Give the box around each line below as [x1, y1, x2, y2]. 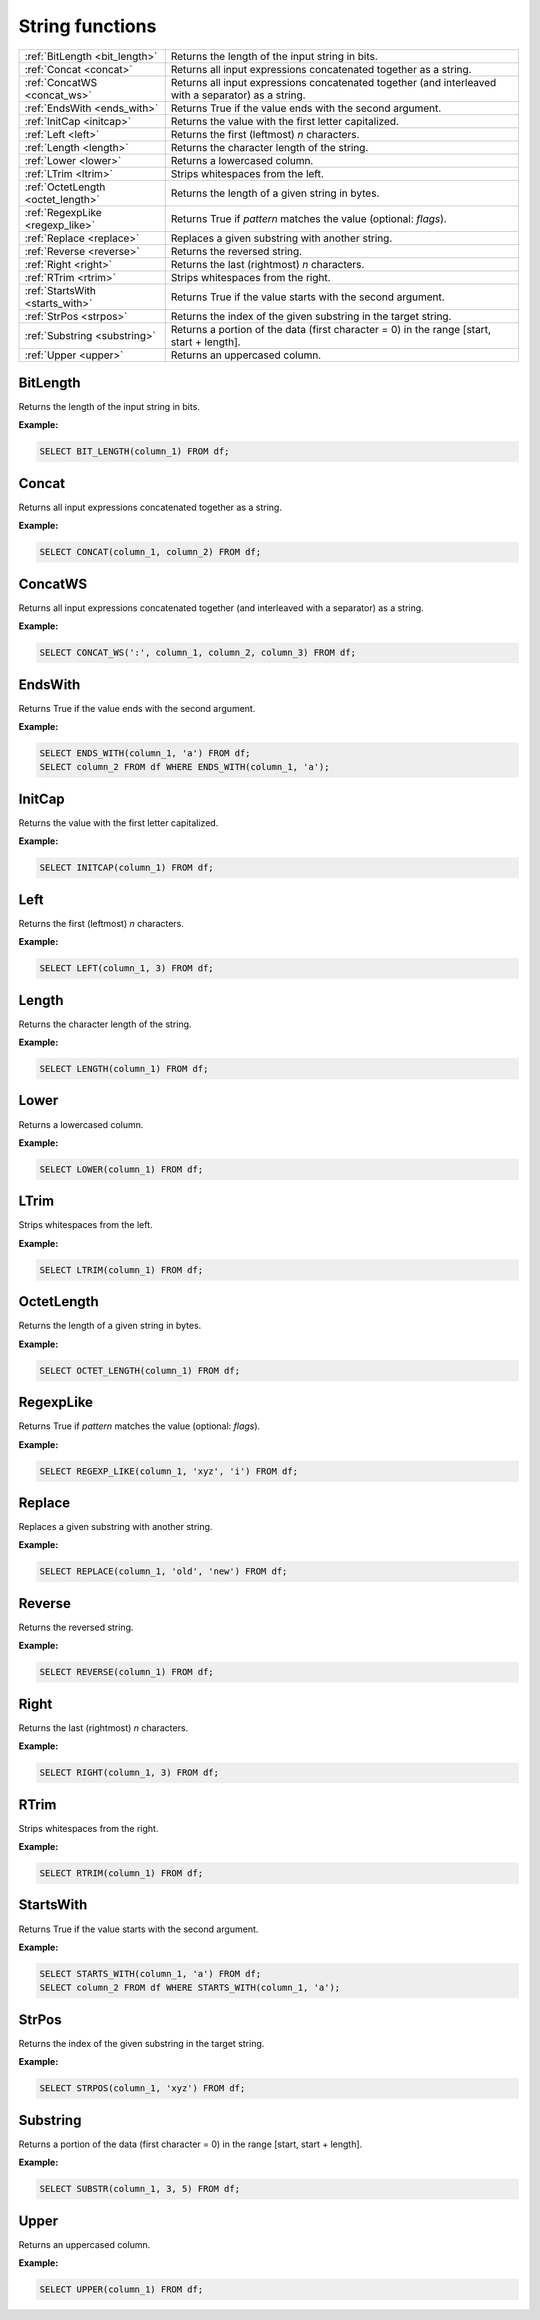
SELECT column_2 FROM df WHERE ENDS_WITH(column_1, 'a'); [39, 761, 330, 773]
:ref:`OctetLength [24, 180, 106, 194]
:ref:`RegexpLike [24, 205, 102, 219]
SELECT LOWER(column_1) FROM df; [39, 1163, 204, 1175]
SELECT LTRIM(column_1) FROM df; [39, 1264, 204, 1275]
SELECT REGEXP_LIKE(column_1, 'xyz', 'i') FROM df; [39, 1465, 299, 1477]
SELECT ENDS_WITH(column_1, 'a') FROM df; [39, 748, 251, 759]
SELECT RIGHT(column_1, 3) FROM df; [39, 1767, 220, 1779]
